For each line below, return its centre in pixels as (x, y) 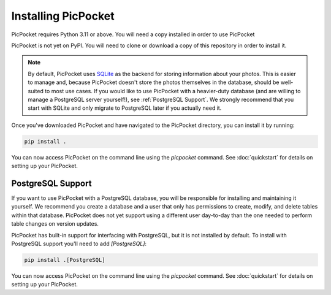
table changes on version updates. (55, 224)
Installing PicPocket (63, 16)
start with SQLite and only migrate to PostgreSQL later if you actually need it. (125, 108)
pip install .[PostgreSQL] (65, 260)
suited (36, 91)
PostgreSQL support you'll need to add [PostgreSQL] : (79, 243)
